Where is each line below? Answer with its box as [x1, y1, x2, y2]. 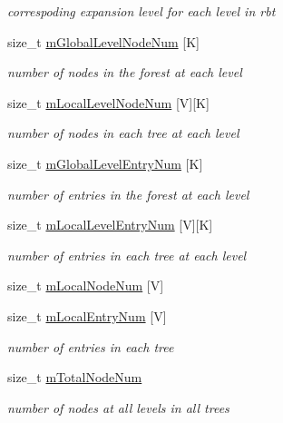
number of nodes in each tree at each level [7, 123, 239, 143]
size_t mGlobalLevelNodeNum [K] [7, 32, 200, 51]
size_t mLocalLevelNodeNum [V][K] [7, 93, 210, 112]
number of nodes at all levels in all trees [7, 398, 229, 417]
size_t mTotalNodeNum [7, 368, 142, 387]
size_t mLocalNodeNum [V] [7, 276, 164, 295]
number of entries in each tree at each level [7, 245, 247, 264]
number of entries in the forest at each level [7, 184, 249, 203]
